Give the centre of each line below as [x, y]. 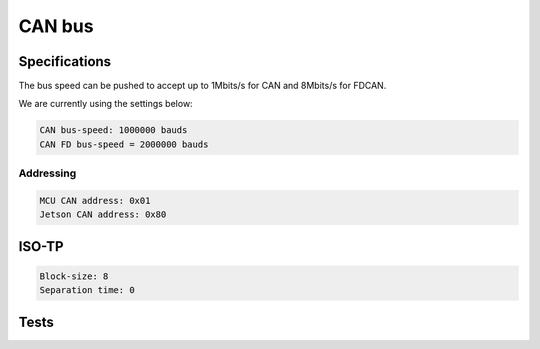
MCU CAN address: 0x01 [95, 200]
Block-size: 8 [74, 276]
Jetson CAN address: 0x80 [103, 214]
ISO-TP [41, 246]
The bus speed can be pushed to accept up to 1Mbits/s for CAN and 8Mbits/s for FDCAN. [202, 86]
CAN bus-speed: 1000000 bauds [113, 130]
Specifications [65, 61]
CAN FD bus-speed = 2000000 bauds [124, 144]
